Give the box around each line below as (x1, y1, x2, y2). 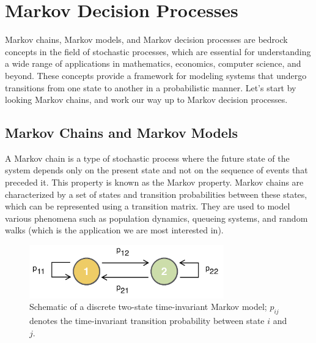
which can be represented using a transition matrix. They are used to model (5, 200, 290, 213)
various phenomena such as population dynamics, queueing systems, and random (5, 211, 308, 224)
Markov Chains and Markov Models (5, 123, 238, 142)
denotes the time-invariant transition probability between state (29, 314, 265, 327)
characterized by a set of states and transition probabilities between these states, (5, 187, 307, 200)
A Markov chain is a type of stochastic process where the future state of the (5, 151, 290, 164)
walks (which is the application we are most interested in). (5, 224, 224, 236)
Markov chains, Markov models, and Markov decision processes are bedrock (5, 33, 288, 46)
